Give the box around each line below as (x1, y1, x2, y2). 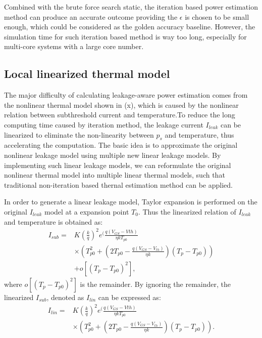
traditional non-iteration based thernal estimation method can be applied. (4, 179, 233, 190)
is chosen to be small (185, 11, 249, 22)
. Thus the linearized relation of (138, 206, 236, 217)
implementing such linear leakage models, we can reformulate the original (4, 159, 231, 170)
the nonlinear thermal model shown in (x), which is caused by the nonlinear (4, 99, 239, 110)
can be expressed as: (98, 291, 161, 302)
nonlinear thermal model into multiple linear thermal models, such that (4, 170, 225, 180)
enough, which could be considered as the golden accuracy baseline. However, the (4, 21, 255, 32)
